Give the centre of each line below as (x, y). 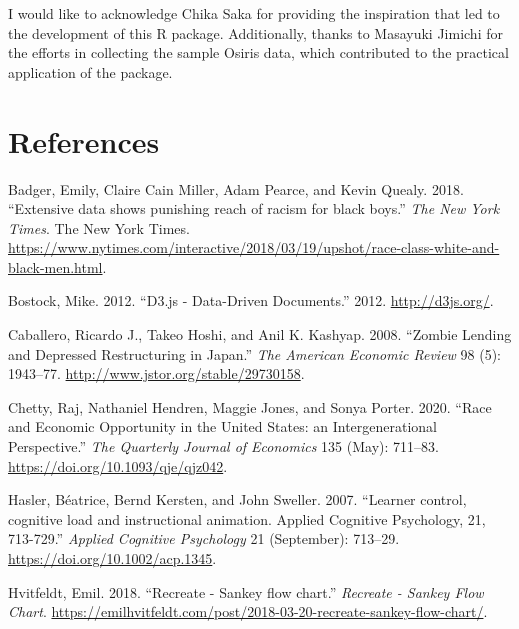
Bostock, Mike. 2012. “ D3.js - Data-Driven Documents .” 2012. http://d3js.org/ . (251, 300)
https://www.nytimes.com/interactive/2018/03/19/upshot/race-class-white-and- (254, 247)
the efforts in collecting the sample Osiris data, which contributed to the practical (258, 52)
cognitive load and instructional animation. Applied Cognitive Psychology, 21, (247, 518)
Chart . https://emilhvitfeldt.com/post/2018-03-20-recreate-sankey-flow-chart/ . (248, 611)
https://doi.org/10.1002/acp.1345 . (112, 558)
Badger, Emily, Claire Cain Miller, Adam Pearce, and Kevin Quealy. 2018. (236, 188)
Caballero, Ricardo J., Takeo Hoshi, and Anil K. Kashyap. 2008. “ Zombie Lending (260, 334)
